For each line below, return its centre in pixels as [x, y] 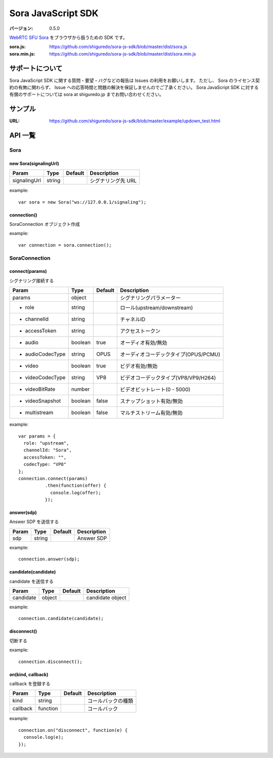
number [80, 389]
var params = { [37, 436]
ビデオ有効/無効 [139, 366]
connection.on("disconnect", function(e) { [73, 730]
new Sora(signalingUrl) [34, 163]
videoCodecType [45, 377]
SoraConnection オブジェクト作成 [45, 224]
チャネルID [133, 319]
